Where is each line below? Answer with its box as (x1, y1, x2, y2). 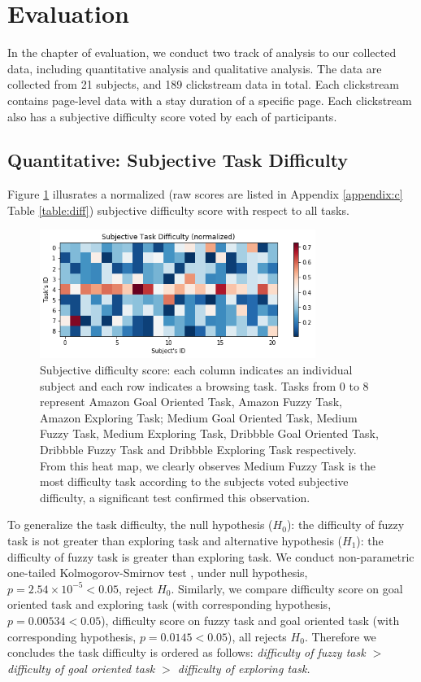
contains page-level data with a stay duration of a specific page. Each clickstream (7, 91, 412, 108)
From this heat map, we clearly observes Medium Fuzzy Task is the (40, 457, 376, 474)
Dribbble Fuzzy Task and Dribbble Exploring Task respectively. (40, 441, 357, 457)
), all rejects (228, 627, 287, 645)
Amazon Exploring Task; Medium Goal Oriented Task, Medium (40, 409, 358, 426)
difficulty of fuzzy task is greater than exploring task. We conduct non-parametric (7, 548, 414, 565)
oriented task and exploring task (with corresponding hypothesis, (7, 596, 332, 613)
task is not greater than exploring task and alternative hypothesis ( (7, 531, 343, 549)
